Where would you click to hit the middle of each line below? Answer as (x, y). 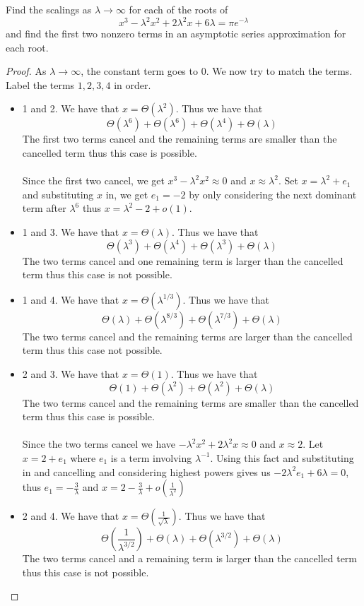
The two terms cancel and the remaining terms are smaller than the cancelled (190, 402)
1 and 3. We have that (71, 232)
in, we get (127, 194)
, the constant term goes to (139, 71)
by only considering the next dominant (273, 194)
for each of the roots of (178, 9)
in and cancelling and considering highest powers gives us (146, 471)
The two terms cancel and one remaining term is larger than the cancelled (183, 260)
